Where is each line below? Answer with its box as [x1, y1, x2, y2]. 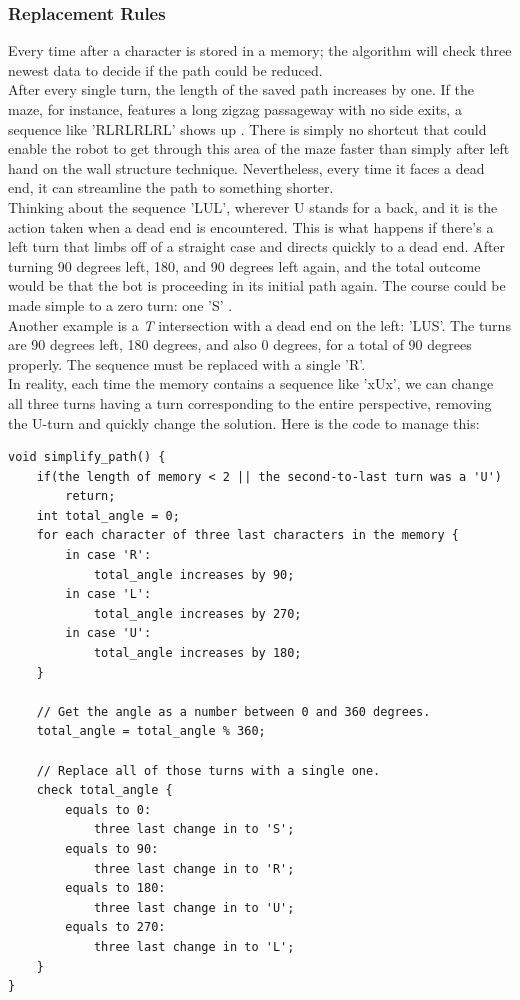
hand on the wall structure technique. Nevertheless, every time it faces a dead [8, 157, 485, 178]
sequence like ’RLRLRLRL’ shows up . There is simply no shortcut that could [8, 118, 487, 139]
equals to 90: [65, 841, 159, 856]
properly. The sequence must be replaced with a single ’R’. [8, 353, 366, 374]
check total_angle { [36, 783, 173, 798]
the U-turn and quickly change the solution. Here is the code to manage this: [8, 412, 480, 433]
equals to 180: [65, 881, 166, 896]
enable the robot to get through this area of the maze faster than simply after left [8, 138, 510, 159]
